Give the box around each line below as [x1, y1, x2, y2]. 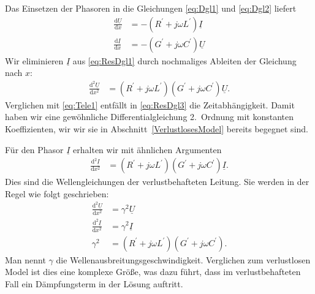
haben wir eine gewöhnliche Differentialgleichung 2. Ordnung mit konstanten [5, 110, 294, 123]
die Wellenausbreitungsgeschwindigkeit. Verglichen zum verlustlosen [56, 253, 311, 266]
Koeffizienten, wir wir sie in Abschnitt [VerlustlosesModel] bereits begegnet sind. [5, 123, 308, 135]
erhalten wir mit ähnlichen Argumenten [73, 143, 222, 156]
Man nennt [5, 253, 46, 266]
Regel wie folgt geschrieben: [5, 187, 109, 200]
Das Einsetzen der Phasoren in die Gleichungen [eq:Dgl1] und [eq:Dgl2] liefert [5, 2, 297, 14]
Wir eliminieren [5, 54, 64, 67]
